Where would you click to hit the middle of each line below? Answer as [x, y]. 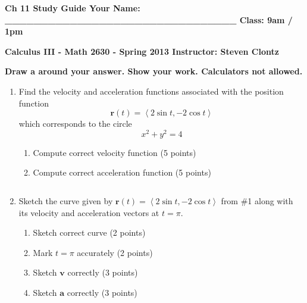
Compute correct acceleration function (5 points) [122, 172]
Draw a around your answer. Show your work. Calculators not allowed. [154, 71]
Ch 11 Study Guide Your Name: [73, 8]
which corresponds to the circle [75, 124]
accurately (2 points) [115, 252]
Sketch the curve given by [66, 201]
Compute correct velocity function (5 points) [115, 152]
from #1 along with [257, 201]
